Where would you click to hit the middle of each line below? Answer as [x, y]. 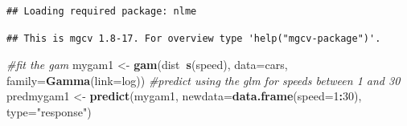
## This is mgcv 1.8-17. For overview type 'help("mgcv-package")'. [194, 38]
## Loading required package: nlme [102, 11]
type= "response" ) [49, 111]
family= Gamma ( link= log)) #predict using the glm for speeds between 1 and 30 [203, 80]
